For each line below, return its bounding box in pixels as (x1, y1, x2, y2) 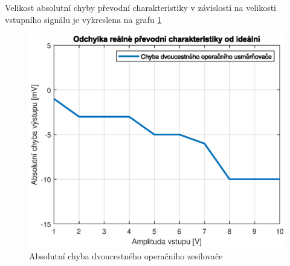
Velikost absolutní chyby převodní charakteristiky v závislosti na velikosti (5, 1, 276, 13)
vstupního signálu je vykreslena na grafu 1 (5, 13, 162, 25)
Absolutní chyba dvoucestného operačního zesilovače (29, 250, 223, 262)
